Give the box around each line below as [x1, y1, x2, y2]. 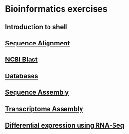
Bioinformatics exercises [5, 3, 108, 15]
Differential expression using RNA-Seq [5, 121, 125, 129]
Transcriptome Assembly [5, 105, 83, 113]
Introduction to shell [5, 23, 67, 31]
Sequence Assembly [5, 89, 69, 97]
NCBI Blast [5, 56, 38, 64]
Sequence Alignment [5, 39, 70, 47]
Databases [5, 72, 39, 80]
